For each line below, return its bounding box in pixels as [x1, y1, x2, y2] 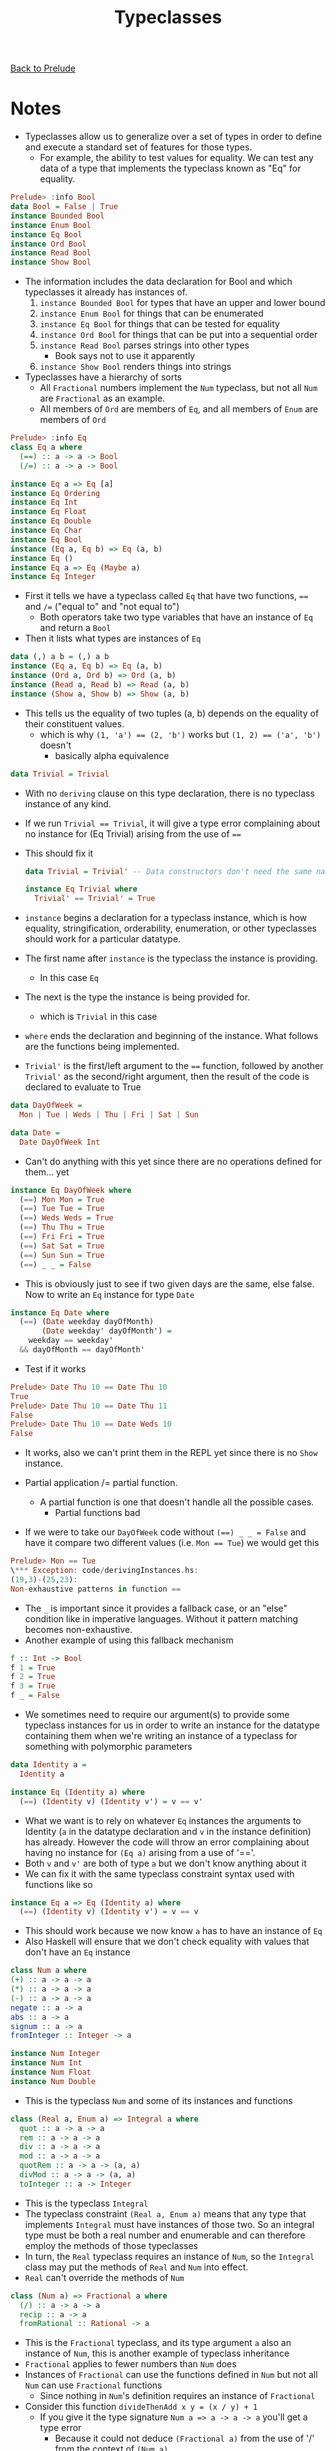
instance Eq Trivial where [24, 884, 138, 895]
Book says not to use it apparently [54, 350, 196, 362]
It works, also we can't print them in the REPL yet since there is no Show [24, 1447, 318, 1459]
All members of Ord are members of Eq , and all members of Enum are [39, 403, 319, 415]
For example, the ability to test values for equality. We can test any [39, 152, 314, 164]
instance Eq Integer [10, 572, 97, 582]
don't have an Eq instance [24, 1946, 131, 1958]
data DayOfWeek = [10, 1101, 83, 1111]
